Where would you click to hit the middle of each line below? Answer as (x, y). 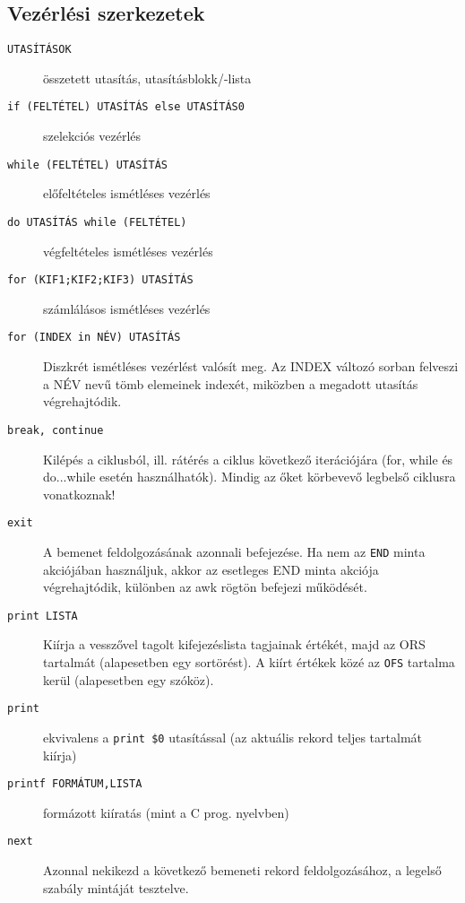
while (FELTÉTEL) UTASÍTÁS (87, 165)
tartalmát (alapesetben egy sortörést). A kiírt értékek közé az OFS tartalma (249, 662)
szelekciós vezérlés (92, 136)
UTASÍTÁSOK (39, 50)
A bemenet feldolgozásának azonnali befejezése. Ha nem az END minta (234, 551)
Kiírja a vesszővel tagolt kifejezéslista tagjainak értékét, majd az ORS (234, 644)
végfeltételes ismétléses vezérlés (128, 251)
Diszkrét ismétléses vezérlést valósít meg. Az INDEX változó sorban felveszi (251, 366)
